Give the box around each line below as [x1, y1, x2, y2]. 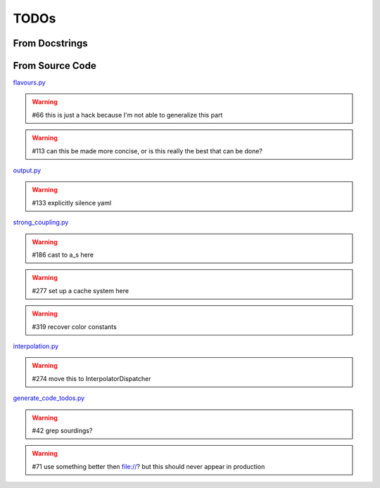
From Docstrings [13, 37, 88, 49]
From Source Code [13, 60, 96, 72]
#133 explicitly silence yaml [32, 198, 112, 207]
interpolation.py [13, 342, 59, 350]
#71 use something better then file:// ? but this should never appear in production [32, 462, 265, 470]
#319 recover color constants [32, 322, 118, 330]
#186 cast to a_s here [32, 250, 94, 259]
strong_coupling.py [13, 218, 69, 226]
